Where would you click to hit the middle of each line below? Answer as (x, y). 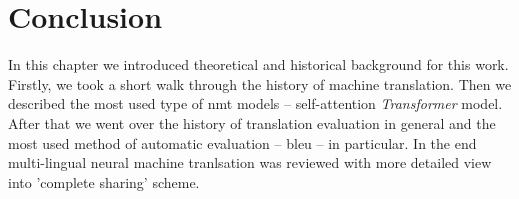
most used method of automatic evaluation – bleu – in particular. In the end (242, 142)
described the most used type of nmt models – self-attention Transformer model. (255, 103)
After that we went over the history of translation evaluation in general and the (252, 122)
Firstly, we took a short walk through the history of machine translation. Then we (260, 83)
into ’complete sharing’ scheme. (104, 181)
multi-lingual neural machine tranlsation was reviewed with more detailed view (250, 162)
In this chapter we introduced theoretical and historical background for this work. (258, 64)
